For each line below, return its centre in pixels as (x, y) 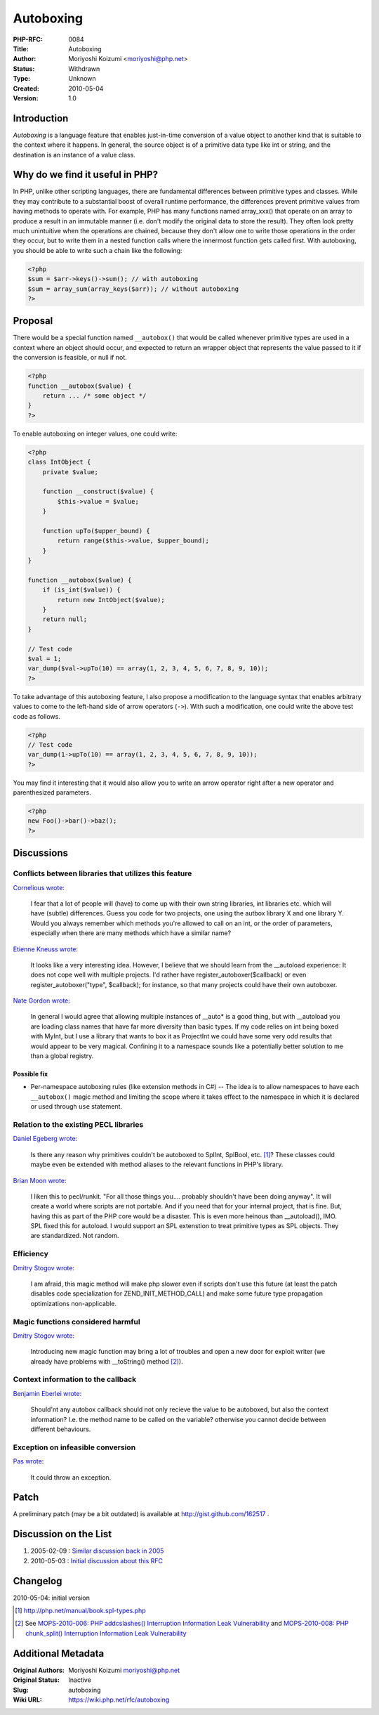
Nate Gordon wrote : (41, 1000)
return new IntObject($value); (111, 600)
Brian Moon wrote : (40, 1180)
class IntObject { (59, 462)
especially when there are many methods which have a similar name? (131, 933)
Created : (26, 89)
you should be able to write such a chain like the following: (98, 250)
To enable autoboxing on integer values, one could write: (95, 433)
